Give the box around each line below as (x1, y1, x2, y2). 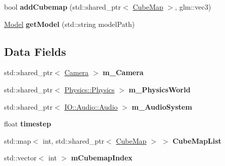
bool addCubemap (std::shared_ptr (4, 2, 121, 12)
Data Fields (4, 43, 67, 59)
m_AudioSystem (132, 101, 192, 112)
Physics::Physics (64, 84, 115, 94)
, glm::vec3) (175, 2, 211, 12)
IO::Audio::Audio (64, 101, 118, 112)
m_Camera (103, 67, 144, 78)
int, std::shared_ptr (43, 135, 105, 146)
